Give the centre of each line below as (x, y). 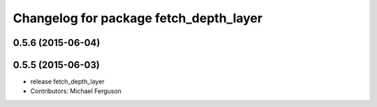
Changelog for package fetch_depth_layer (138, 18)
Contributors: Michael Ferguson (76, 91)
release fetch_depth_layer (67, 82)
